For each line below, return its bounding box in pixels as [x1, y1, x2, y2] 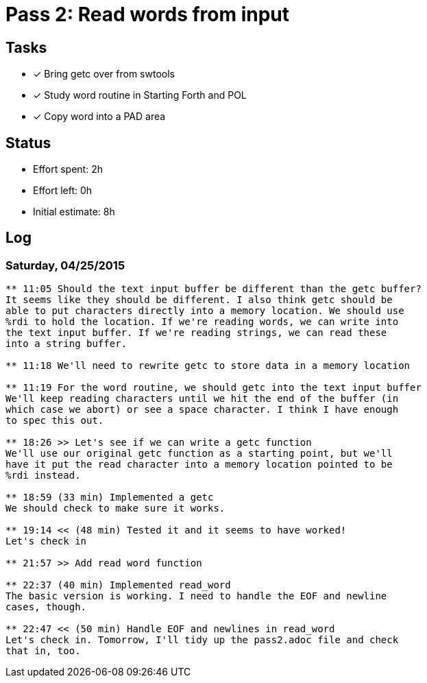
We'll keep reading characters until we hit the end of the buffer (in [5, 393, 399, 405]
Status [5, 134, 51, 152]
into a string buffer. [5, 338, 127, 350]
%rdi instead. [5, 470, 81, 481]
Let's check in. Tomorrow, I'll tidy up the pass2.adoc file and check [5, 634, 399, 646]
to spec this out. [5, 415, 104, 427]
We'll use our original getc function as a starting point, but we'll [5, 448, 393, 459]
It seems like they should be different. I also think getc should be [5, 294, 393, 306]
